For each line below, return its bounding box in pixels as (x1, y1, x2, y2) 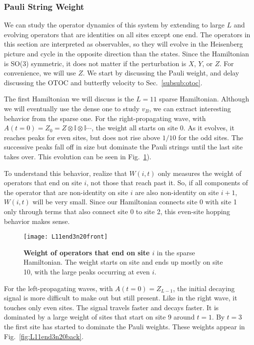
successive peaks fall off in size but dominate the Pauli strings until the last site (4, 142, 243, 152)
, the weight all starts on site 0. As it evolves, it (92, 123, 234, 133)
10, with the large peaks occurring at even (23, 266, 150, 276)
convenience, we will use (4, 68, 76, 78)
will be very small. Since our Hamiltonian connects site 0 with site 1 (32, 197, 237, 207)
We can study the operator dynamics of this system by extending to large (4, 20, 225, 30)
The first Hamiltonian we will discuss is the (4, 94, 134, 104)
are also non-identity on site (135, 187, 219, 197)
